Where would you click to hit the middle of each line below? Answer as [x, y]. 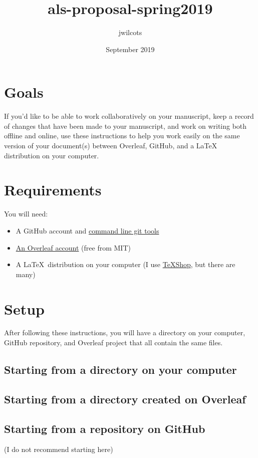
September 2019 [130, 49]
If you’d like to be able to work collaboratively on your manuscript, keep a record [129, 116]
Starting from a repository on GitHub [105, 428]
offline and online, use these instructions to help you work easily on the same [122, 136]
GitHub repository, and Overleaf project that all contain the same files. [113, 342]
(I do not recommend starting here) [59, 449]
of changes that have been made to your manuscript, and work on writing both [125, 126]
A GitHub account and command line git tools [87, 230]
